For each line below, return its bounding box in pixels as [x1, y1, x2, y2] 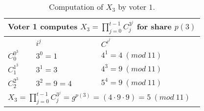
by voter [118, 1, 147, 12]
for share [136, 21, 172, 32]
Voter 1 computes [8, 21, 78, 32]
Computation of [49, 1, 103, 12]
